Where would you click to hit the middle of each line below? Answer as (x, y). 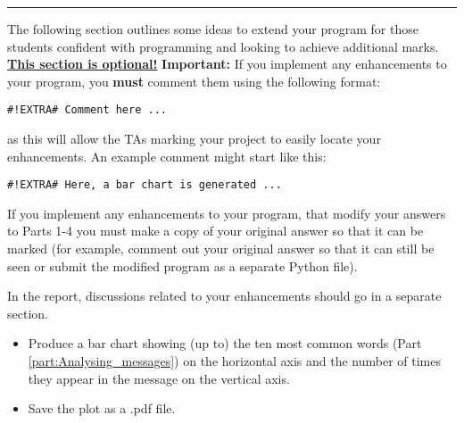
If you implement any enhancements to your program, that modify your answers (227, 213)
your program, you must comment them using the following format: (194, 81)
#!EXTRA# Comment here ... (87, 110)
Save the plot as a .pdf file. (102, 408)
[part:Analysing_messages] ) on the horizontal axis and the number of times (234, 361)
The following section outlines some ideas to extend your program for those (213, 29)
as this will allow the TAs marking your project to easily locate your (194, 139)
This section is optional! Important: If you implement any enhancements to (227, 64)
